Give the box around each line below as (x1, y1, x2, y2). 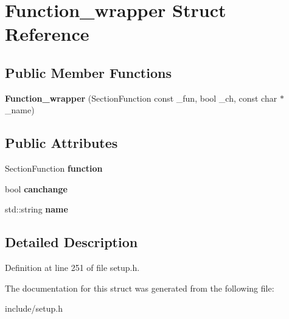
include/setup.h (5, 302, 63, 315)
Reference (5, 21, 89, 46)
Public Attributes (5, 133, 118, 152)
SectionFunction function (5, 162, 103, 175)
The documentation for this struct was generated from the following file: (5, 281, 274, 294)
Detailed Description (5, 233, 138, 251)
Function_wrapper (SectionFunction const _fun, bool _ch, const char (5, 91, 277, 104)
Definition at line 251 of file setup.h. (5, 261, 140, 274)
